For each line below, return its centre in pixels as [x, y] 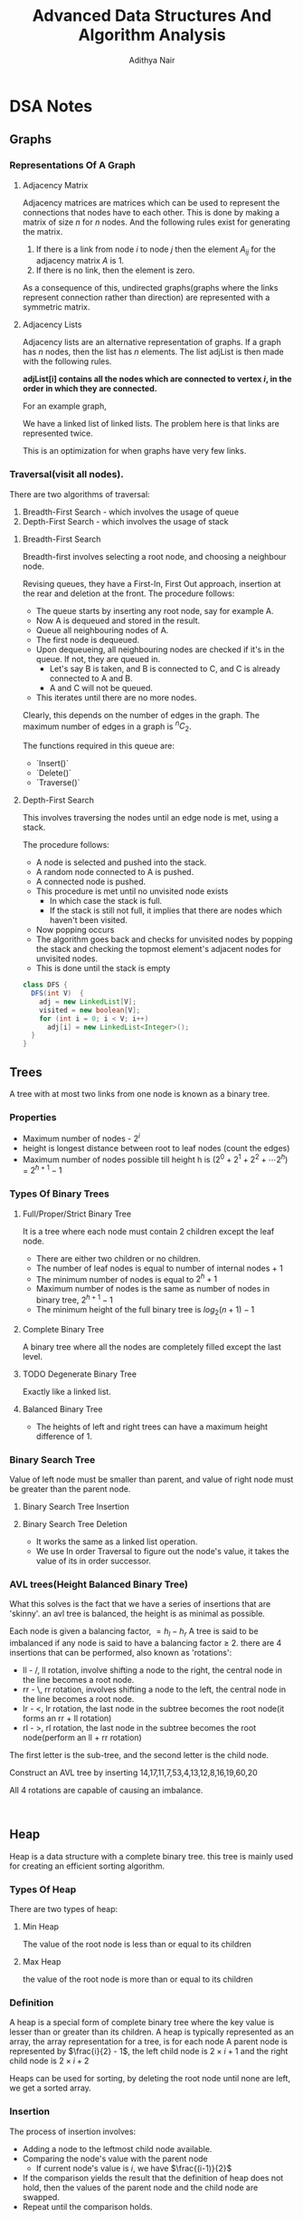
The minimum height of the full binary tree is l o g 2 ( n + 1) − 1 [145, 1310]
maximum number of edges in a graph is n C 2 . [107, 726]
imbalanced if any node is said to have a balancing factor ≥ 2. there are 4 [146, 1643]
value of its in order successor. [94, 1561]
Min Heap [41, 1927]
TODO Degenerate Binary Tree [80, 1374]
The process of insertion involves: [73, 2131]
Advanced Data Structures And [152, 16]
